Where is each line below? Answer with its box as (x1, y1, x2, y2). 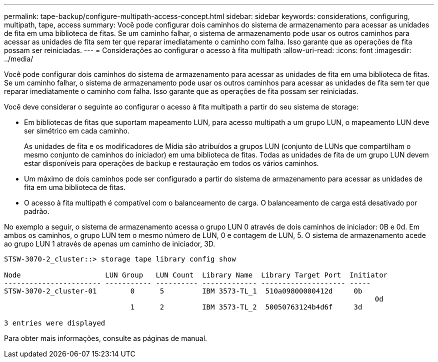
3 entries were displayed (4, 319, 105, 327)
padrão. (24, 207, 49, 215)
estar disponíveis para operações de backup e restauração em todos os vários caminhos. (24, 159, 319, 167)
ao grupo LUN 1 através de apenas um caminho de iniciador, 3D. (4, 239, 215, 248)
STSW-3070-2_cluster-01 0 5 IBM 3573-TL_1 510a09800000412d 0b (4, 287, 362, 295)
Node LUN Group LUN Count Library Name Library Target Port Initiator (4, 271, 388, 279)
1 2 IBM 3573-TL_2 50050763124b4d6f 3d (130, 303, 362, 311)
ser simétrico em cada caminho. (24, 126, 130, 135)
